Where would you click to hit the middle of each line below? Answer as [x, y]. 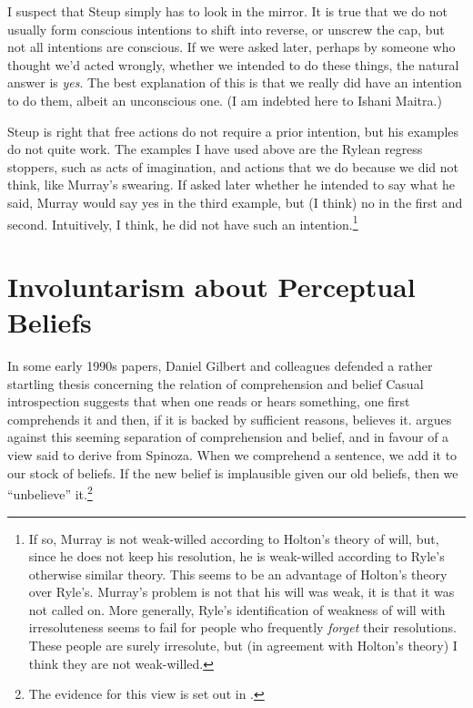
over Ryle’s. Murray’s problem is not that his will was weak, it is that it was [242, 592]
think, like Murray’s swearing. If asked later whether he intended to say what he [231, 185]
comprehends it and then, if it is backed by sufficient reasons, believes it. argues [230, 419]
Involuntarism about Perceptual [211, 286]
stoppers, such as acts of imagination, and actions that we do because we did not [233, 166]
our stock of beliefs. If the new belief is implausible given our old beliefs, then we [233, 472]
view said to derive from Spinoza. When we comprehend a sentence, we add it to [232, 455]
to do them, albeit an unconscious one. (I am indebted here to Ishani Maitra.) [225, 100]
